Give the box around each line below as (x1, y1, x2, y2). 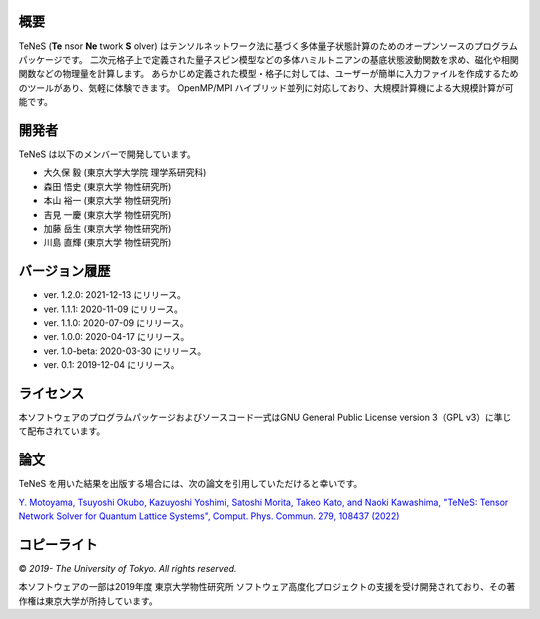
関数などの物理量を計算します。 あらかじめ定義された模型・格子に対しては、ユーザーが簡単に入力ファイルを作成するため (18, 68, 519, 80)
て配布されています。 (18, 425, 106, 437)
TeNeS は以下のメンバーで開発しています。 (18, 148, 197, 160)
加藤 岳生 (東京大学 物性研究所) (43, 222, 172, 234)
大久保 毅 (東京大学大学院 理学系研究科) (43, 166, 207, 179)
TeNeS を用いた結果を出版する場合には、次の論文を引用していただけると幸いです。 (18, 478, 363, 490)
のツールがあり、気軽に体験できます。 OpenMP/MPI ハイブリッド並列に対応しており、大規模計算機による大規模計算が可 (18, 81, 514, 94)
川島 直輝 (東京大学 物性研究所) (43, 236, 172, 249)
